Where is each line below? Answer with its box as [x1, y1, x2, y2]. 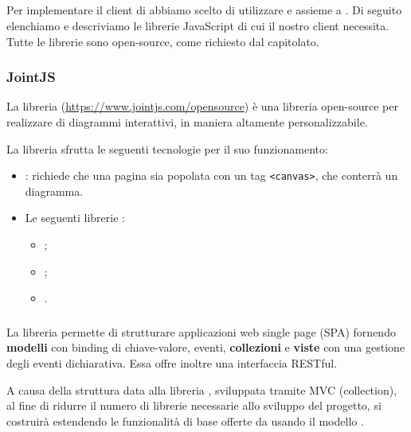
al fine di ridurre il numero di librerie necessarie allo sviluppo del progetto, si [6, 397, 382, 414]
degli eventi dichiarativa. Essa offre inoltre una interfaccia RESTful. [6, 354, 338, 371]
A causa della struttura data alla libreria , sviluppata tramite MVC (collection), [6, 381, 397, 398]
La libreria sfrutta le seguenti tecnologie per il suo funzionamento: [6, 140, 328, 157]
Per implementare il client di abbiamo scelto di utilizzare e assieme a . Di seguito [6, 2, 402, 18]
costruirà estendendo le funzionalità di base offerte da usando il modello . [6, 412, 364, 429]
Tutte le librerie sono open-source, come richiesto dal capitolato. [6, 33, 319, 49]
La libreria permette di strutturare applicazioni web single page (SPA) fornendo [6, 323, 396, 340]
